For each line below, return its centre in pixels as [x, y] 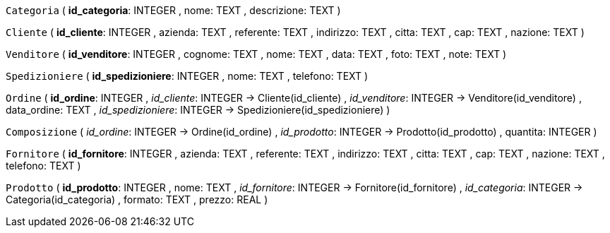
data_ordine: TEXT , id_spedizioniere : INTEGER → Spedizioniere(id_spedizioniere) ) [198, 110]
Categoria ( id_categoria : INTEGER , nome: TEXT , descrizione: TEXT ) [173, 10]
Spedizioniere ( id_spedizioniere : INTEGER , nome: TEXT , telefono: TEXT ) [187, 76]
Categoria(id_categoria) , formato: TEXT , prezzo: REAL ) [137, 199]
